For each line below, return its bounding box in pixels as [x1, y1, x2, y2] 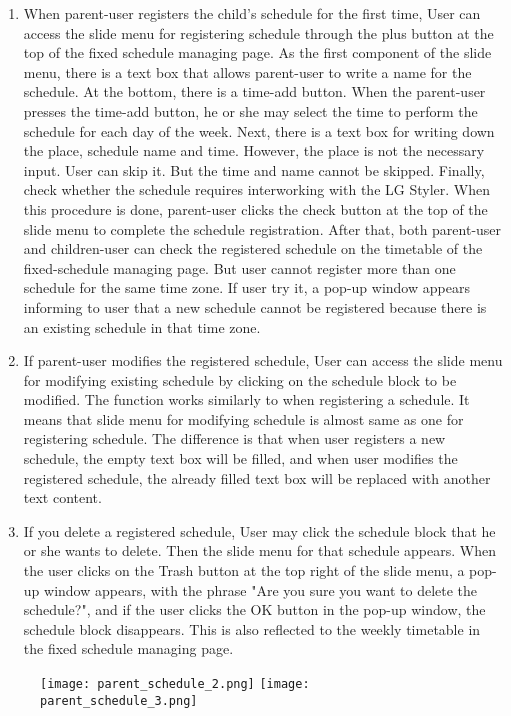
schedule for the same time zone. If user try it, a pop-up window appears [23, 277, 470, 298]
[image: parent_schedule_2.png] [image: [40, 677, 310, 691]
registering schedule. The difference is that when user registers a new [23, 428, 446, 449]
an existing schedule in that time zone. [23, 316, 261, 337]
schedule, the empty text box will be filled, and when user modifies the [23, 448, 458, 469]
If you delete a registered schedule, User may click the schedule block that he [23, 520, 496, 541]
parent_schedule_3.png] [40, 693, 198, 708]
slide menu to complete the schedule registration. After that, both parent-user [23, 218, 502, 239]
